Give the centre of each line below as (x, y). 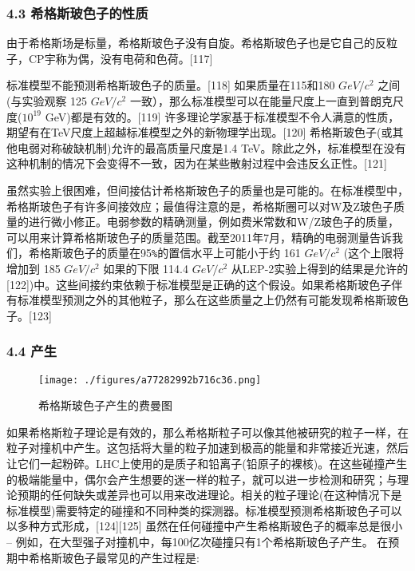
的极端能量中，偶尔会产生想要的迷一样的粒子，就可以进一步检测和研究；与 (202, 479)
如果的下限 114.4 (146, 268)
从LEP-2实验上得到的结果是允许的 (320, 268)
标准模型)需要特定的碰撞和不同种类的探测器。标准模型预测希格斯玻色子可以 (204, 510)
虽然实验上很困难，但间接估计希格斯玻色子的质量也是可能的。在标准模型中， (207, 190)
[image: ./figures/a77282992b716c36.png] (150, 380)
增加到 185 (34, 268)
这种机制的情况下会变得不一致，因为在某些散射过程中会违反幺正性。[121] (197, 163)
